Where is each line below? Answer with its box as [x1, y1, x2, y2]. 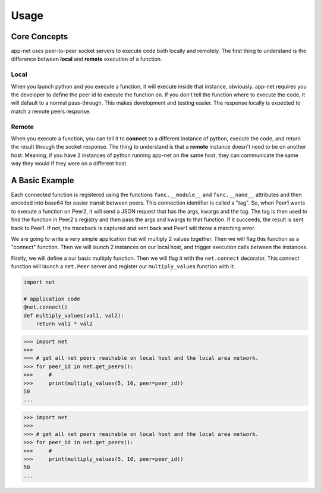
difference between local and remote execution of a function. [11, 55, 162, 62]
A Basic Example [11, 175, 74, 186]
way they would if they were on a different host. [11, 160, 128, 167]
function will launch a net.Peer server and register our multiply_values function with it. [11, 263, 235, 270]
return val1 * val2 [36, 321, 93, 327]
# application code [23, 295, 80, 302]
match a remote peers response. [11, 108, 91, 115]
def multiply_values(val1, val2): [23, 312, 124, 319]
